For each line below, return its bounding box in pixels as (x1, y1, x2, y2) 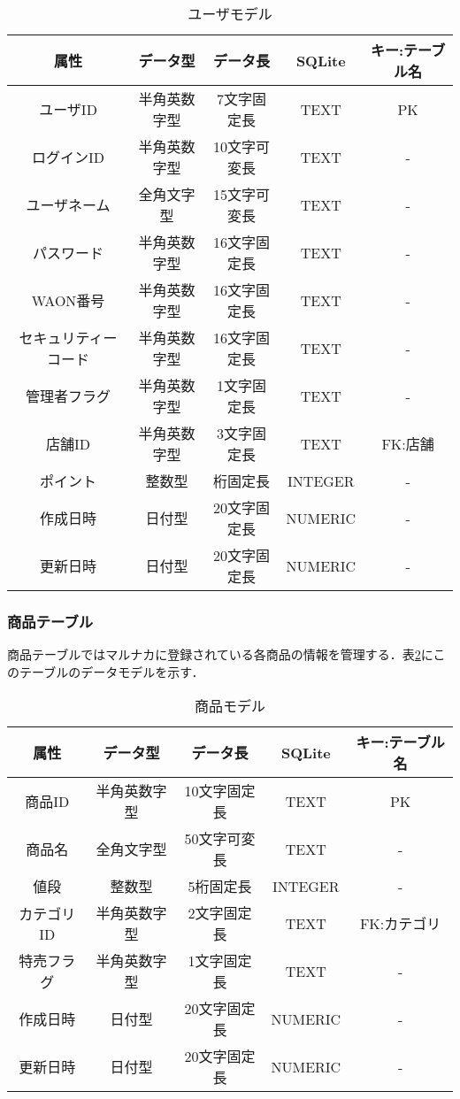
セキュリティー (19, 327, 118, 348)
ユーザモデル (188, 4, 272, 24)
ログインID (32, 147, 105, 167)
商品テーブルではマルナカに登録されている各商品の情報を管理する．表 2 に (7, 645, 433, 664)
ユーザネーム (26, 195, 111, 215)
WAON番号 (31, 290, 105, 311)
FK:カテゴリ (359, 913, 441, 934)
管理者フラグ (26, 386, 111, 406)
